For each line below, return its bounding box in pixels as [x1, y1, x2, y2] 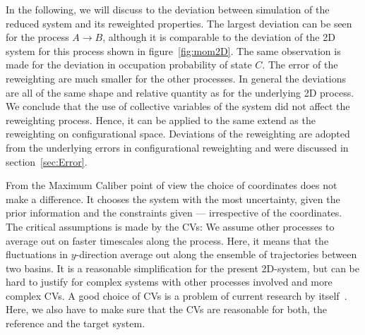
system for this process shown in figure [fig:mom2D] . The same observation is [6, 43, 341, 58]
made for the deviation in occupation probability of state [6, 57, 252, 72]
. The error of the [262, 57, 338, 72]
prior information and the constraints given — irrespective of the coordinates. [6, 205, 342, 220]
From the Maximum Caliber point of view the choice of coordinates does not [6, 178, 337, 193]
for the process [6, 30, 69, 44]
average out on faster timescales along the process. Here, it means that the [6, 233, 329, 248]
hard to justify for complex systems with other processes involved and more [6, 274, 333, 289]
